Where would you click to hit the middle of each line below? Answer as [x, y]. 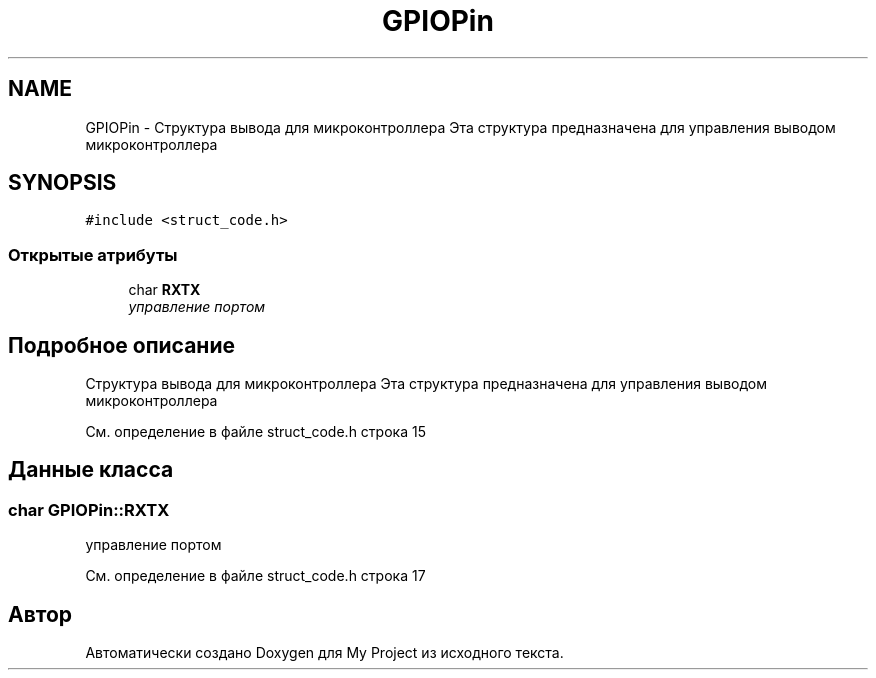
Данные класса [91, 470]
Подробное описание [121, 345]
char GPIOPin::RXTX [89, 509]
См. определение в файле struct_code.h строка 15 [255, 432]
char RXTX [164, 290]
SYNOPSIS [62, 183]
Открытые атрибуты [93, 254]
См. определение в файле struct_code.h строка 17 [255, 576]
